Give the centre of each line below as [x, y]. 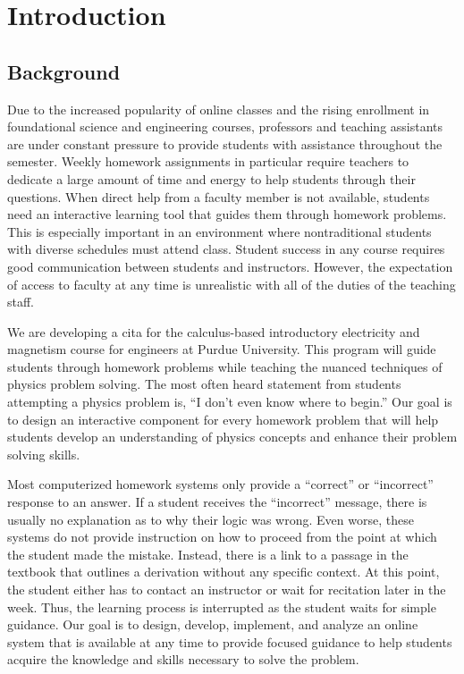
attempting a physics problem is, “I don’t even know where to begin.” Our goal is [230, 402]
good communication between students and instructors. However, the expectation [230, 266]
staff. [21, 302]
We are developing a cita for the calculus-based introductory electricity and [214, 331]
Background [64, 71]
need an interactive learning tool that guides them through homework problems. [227, 214]
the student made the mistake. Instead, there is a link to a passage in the [208, 554]
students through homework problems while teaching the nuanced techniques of [225, 366]
